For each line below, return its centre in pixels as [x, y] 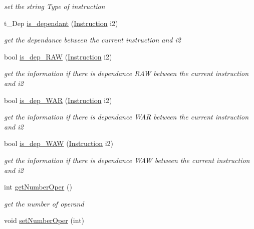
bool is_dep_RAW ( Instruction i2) [58, 56]
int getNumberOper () [38, 187]
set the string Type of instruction [55, 6]
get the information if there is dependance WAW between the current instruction [127, 160]
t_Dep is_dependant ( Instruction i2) [61, 23]
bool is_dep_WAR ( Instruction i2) [58, 100]
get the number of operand [44, 203]
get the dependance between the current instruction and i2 [92, 40]
